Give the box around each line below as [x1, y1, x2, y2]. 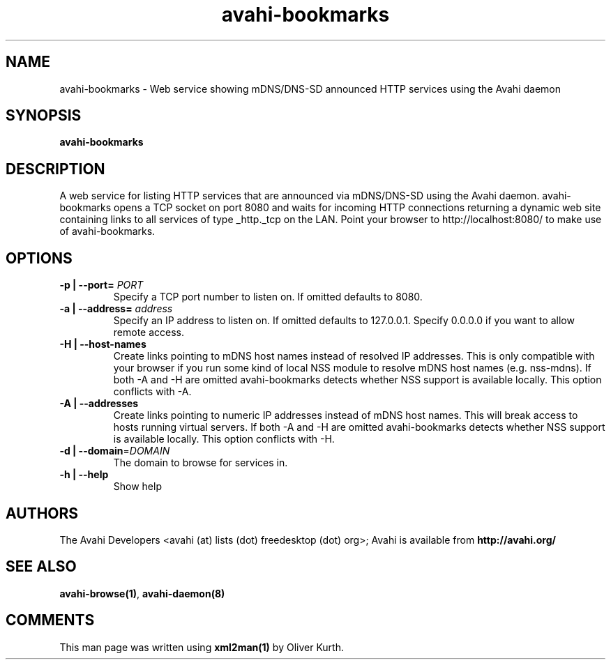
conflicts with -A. [113, 385, 192, 398]
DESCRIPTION [6, 160, 105, 178]
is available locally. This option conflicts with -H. [113, 433, 335, 445]
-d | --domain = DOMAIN [59, 445, 170, 457]
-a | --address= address [59, 303, 173, 315]
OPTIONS [6, 249, 73, 267]
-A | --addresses [59, 397, 139, 410]
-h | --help [59, 468, 109, 481]
